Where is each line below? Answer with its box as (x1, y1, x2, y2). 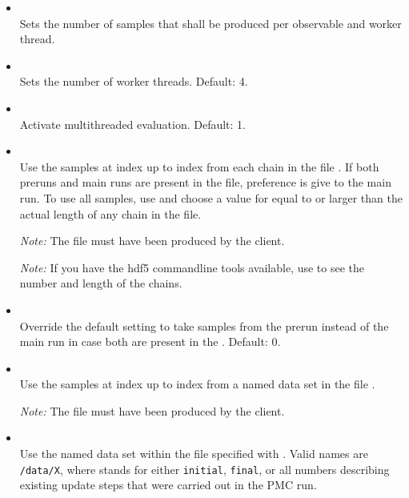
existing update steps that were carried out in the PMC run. (19, 476, 317, 493)
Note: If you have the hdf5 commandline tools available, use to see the (19, 259, 364, 275)
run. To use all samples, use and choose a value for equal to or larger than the (19, 189, 403, 206)
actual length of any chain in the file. (19, 205, 202, 222)
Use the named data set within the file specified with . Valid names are (19, 445, 368, 462)
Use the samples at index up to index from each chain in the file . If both (19, 158, 379, 175)
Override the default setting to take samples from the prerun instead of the (19, 317, 389, 334)
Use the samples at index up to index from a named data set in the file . (19, 376, 375, 392)
